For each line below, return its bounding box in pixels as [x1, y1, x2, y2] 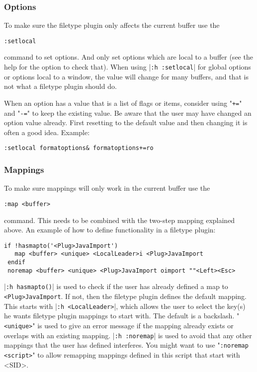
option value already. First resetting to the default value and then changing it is [4, 117, 248, 128]
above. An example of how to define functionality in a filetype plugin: [4, 224, 216, 235]
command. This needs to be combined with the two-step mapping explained [4, 215, 235, 225]
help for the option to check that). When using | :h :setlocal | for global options [4, 62, 251, 72]
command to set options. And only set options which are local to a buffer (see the [4, 52, 253, 62]
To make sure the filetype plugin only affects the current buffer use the [4, 20, 220, 30]
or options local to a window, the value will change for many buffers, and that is [4, 71, 249, 81]
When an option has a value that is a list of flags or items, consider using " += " [4, 97, 242, 108]
